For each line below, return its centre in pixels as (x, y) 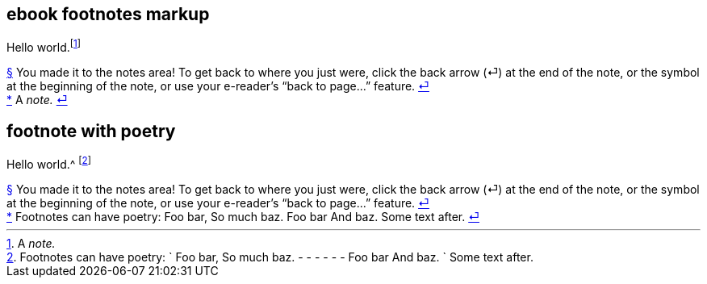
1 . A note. (31, 243)
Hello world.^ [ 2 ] (49, 163)
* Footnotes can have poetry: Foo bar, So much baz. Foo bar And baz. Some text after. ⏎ (243, 216)
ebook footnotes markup (108, 14)
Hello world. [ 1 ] (44, 46)
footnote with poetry (91, 131)
